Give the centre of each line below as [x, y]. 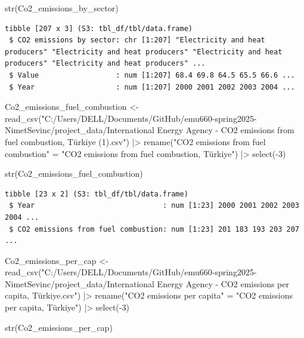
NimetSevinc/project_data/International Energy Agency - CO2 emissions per [147, 283]
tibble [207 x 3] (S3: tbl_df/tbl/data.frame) [99, 28]
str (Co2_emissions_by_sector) [62, 8]
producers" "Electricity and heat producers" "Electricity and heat [144, 52]
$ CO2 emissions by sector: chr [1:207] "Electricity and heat [137, 40]
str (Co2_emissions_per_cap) [59, 327]
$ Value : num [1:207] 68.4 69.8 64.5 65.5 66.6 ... [152, 75]
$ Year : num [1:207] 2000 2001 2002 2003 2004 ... [152, 87]
